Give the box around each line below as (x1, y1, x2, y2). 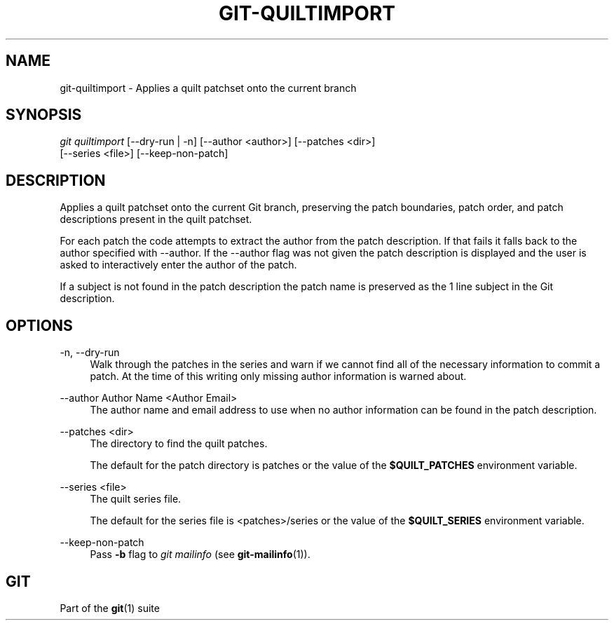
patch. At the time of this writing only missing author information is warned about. (90, 370, 467, 383)
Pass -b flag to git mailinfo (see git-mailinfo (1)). (90, 548, 311, 561)
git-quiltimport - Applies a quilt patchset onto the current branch (60, 81, 357, 94)
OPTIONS (6, 316, 73, 334)
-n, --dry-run (60, 346, 120, 359)
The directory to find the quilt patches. (90, 437, 268, 450)
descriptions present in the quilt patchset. (60, 213, 252, 226)
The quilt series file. (90, 493, 182, 505)
